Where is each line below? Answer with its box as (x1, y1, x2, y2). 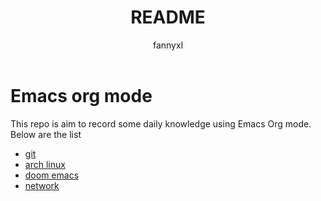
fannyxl (152, 39, 184, 51)
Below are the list (10, 128, 82, 140)
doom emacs (24, 169, 80, 181)
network (24, 179, 60, 191)
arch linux (24, 158, 66, 170)
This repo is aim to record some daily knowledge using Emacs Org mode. (10, 117, 312, 130)
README (130, 6, 206, 29)
